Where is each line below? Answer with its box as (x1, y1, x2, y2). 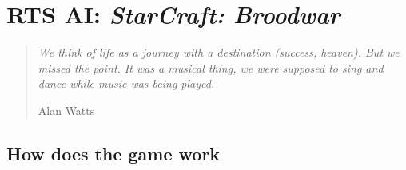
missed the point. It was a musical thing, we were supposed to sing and (38, 59, 384, 76)
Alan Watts (38, 101, 95, 118)
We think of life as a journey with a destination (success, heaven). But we (38, 44, 400, 61)
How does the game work (6, 140, 221, 165)
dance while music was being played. (38, 75, 215, 92)
